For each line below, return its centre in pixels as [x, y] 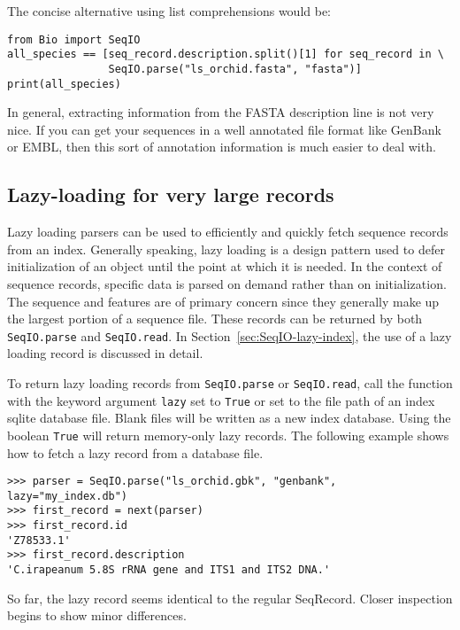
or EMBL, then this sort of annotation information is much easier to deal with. [222, 147]
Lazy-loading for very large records [171, 194]
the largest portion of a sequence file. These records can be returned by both [215, 319]
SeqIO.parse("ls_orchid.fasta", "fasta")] [235, 69]
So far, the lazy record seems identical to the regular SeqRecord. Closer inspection [230, 598]
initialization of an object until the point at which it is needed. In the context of [225, 266]
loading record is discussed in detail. [105, 353]
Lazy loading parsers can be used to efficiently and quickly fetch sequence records [228, 232]
